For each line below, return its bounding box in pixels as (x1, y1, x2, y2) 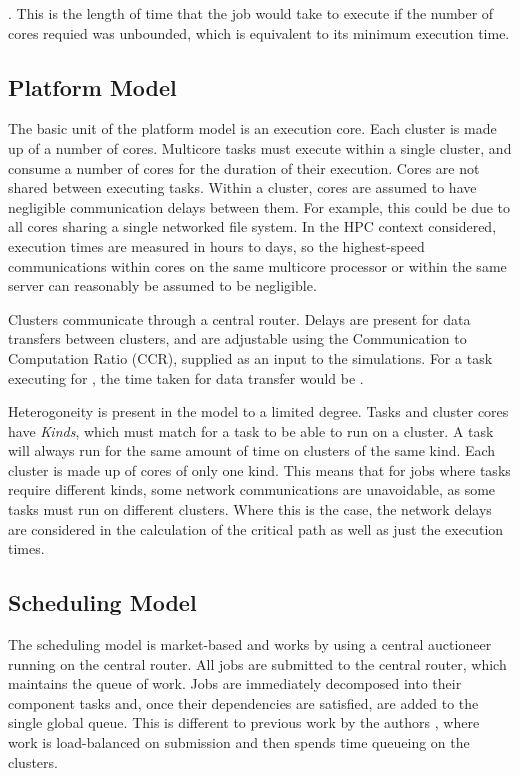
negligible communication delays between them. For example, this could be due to (8, 196, 511, 217)
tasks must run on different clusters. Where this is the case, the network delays (8, 499, 492, 520)
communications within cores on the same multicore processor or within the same (8, 255, 507, 276)
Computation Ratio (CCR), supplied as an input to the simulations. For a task (8, 347, 493, 368)
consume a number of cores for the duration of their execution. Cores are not (8, 157, 480, 178)
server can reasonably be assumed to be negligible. (8, 275, 317, 296)
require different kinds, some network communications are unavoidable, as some (8, 479, 496, 500)
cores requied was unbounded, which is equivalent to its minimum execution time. (8, 22, 510, 43)
